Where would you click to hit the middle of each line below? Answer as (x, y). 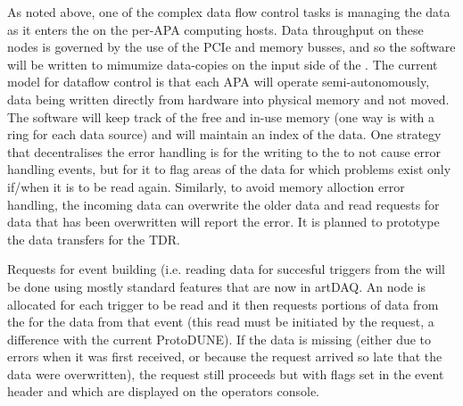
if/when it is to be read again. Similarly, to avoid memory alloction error (206, 186)
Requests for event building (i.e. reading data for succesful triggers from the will (226, 269)
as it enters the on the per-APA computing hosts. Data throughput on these (215, 29)
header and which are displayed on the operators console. (163, 391)
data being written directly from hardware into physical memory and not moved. (228, 99)
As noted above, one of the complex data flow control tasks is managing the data (229, 12)
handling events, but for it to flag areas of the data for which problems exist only (229, 169)
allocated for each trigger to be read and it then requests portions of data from (223, 304)
